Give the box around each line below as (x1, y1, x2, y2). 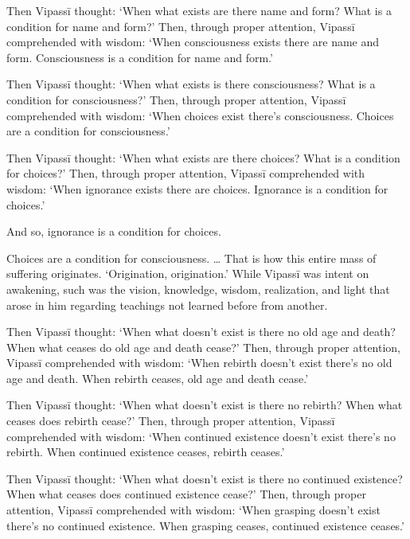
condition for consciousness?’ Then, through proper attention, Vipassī (6, 91, 346, 107)
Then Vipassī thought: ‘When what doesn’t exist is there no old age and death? (6, 323, 396, 340)
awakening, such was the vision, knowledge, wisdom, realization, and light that (6, 280, 390, 297)
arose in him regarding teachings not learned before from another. (6, 296, 328, 313)
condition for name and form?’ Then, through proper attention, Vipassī (6, 18, 355, 34)
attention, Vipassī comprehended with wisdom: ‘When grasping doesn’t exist (6, 502, 381, 518)
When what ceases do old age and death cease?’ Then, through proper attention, (6, 338, 401, 355)
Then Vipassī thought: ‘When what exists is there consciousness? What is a (6, 76, 376, 92)
